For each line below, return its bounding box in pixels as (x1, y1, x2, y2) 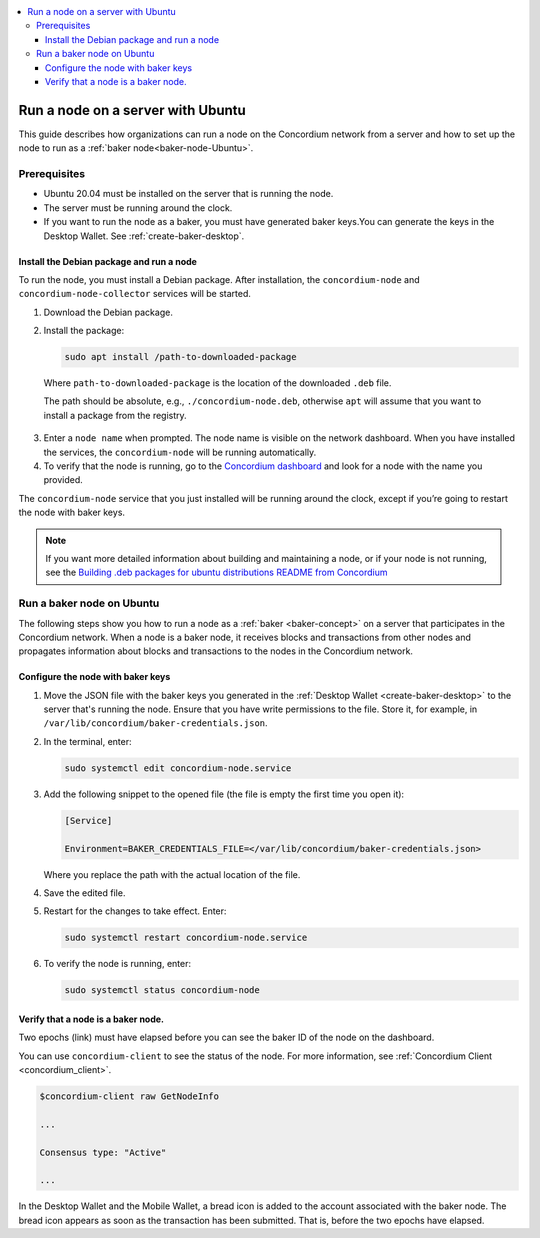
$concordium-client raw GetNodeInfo (39, 1091, 220, 1102)
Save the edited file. (43, 886, 126, 899)
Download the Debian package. (43, 306, 174, 318)
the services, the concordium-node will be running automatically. (43, 446, 317, 458)
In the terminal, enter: (43, 735, 132, 747)
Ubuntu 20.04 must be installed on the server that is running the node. (43, 188, 334, 200)
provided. (43, 474, 84, 486)
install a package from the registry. (43, 409, 187, 421)
